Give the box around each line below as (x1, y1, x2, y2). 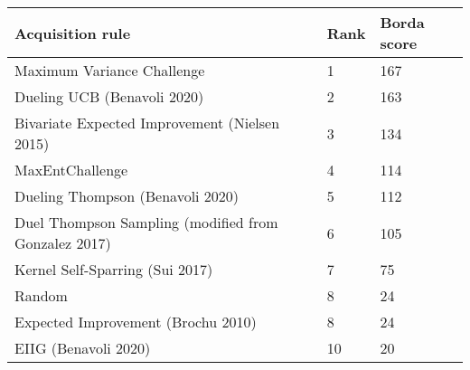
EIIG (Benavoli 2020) (14, 337, 151, 358)
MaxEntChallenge (14, 159, 128, 180)
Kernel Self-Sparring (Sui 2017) (14, 259, 213, 280)
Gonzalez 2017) (14, 232, 111, 253)
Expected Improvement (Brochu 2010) (14, 311, 257, 332)
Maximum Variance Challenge (14, 60, 205, 81)
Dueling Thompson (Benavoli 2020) (14, 185, 240, 206)
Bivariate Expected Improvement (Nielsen (14, 112, 280, 133)
